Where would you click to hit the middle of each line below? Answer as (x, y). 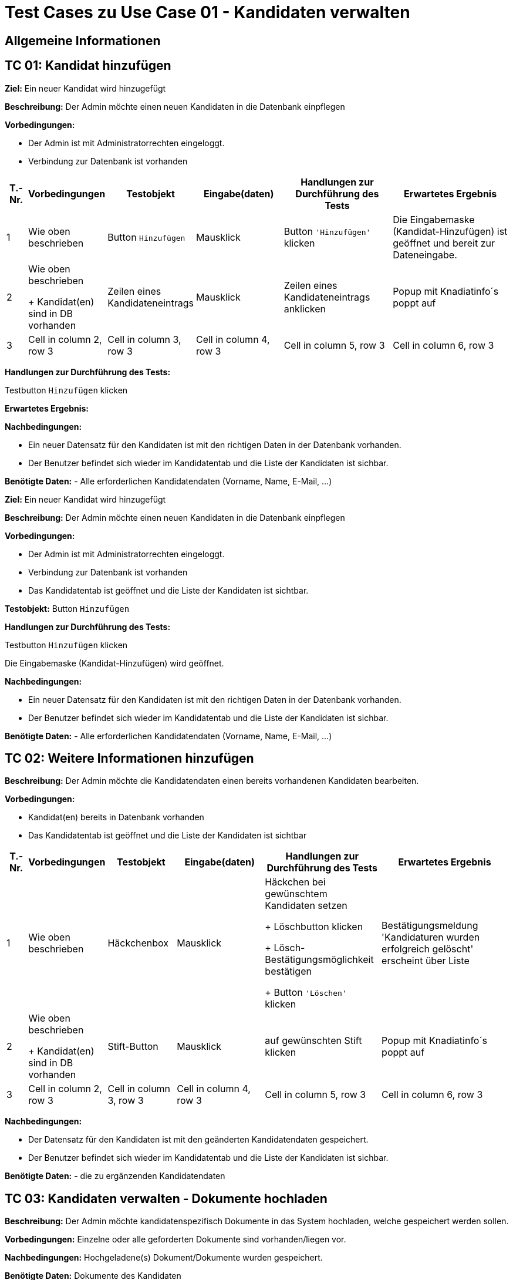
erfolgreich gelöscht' (428, 949)
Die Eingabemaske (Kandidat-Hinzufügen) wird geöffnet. (114, 663)
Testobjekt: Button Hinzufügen (67, 608)
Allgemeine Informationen (83, 41)
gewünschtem (296, 894)
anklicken (305, 309)
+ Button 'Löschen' (306, 993)
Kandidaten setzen (306, 906)
